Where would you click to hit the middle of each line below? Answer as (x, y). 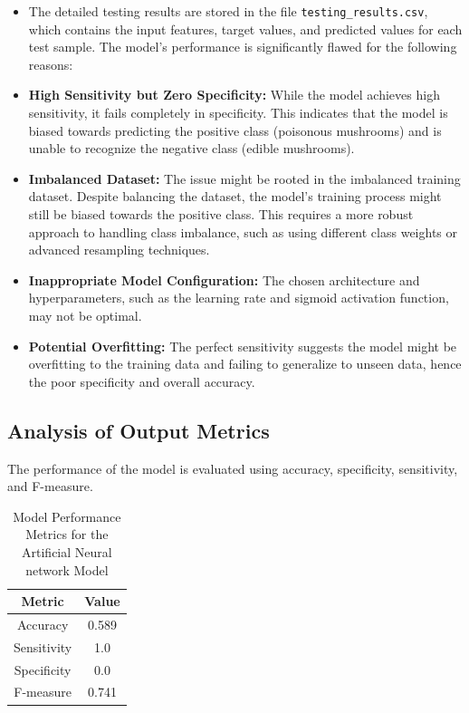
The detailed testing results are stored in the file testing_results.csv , (228, 11)
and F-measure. (50, 486)
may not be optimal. (85, 315)
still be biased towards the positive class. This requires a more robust (221, 214)
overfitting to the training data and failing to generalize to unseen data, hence (245, 364)
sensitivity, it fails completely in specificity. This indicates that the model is (238, 113)
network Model (67, 569)
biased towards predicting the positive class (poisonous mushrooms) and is (235, 130)
